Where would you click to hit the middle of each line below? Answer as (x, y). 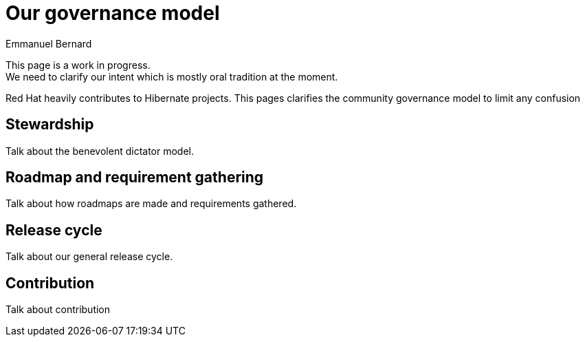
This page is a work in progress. (78, 65)
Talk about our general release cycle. (89, 257)
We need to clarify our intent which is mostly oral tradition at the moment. (172, 76)
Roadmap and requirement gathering (135, 178)
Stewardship (50, 125)
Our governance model (113, 13)
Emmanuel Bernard (49, 43)
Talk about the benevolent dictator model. (100, 151)
